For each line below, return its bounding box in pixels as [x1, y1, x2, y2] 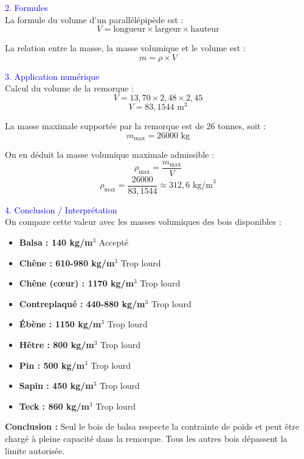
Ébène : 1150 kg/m [19, 318, 102, 330]
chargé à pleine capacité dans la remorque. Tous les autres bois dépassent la [5, 432, 288, 444]
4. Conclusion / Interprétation [5, 203, 117, 216]
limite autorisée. [5, 444, 65, 457]
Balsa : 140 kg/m [19, 236, 93, 248]
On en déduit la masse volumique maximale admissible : [5, 148, 215, 161]
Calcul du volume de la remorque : [5, 82, 134, 94]
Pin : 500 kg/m [19, 358, 85, 371]
